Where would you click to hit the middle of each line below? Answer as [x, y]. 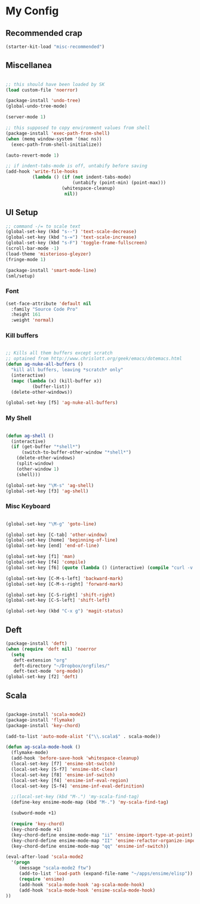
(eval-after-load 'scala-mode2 [44, 857]
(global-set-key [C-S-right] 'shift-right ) [61, 595]
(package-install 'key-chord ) [43, 725]
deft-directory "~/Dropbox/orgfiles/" [62, 666]
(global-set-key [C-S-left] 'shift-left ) [58, 600]
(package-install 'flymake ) [41, 720]
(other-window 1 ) [38, 469]
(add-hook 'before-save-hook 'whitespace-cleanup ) [75, 758]
